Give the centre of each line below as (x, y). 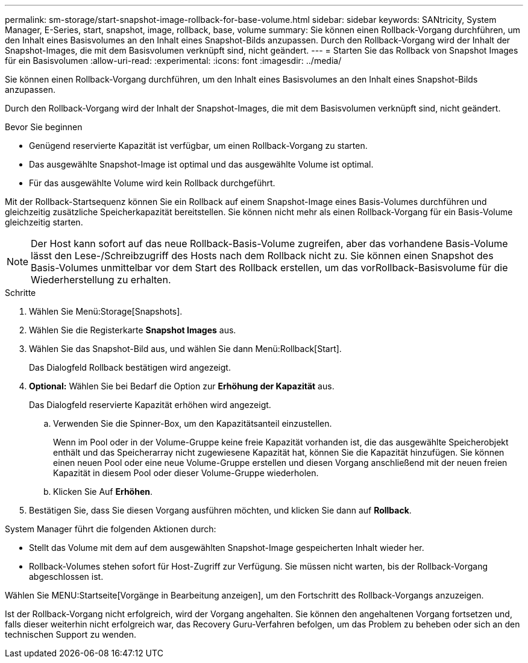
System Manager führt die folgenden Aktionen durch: (111, 529)
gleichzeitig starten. (44, 222)
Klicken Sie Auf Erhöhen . (103, 492)
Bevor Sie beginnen (44, 127)
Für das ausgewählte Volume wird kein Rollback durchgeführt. (152, 183)
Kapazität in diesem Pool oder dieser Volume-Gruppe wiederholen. (186, 473)
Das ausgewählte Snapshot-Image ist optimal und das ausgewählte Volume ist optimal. (201, 164)
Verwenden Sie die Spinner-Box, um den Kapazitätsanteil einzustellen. (193, 423)
